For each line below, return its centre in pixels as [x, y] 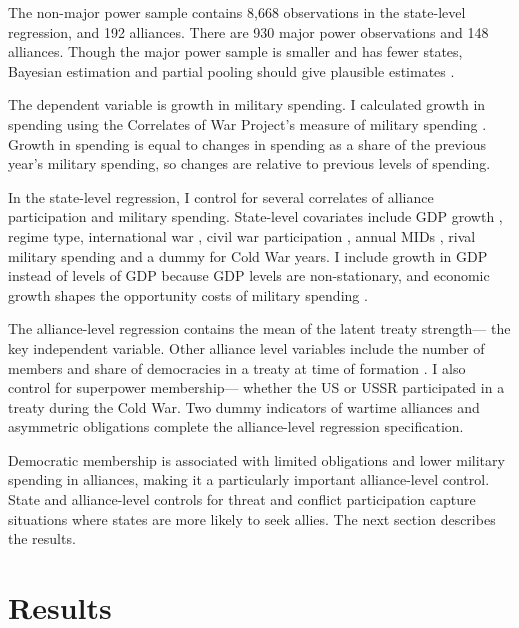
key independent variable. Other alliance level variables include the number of [246, 347]
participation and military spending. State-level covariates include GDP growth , [255, 216]
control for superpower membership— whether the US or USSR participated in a [256, 387]
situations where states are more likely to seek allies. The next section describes [252, 518]
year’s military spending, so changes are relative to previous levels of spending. [249, 163]
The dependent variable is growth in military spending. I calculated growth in [247, 104]
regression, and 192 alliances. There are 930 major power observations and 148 [248, 31]
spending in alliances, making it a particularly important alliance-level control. [249, 479]
